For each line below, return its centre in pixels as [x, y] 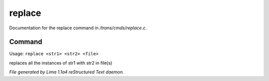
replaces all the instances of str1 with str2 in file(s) [61, 63]
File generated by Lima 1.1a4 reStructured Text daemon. [67, 72]
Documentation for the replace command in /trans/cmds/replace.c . [78, 28]
